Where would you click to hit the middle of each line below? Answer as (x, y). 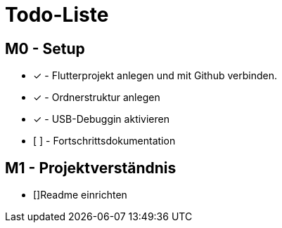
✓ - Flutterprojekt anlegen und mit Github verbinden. (155, 76)
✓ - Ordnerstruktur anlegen (97, 98)
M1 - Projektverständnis (91, 168)
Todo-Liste (57, 15)
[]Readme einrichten (80, 195)
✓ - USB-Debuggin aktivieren (101, 119)
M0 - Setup (45, 48)
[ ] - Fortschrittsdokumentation (104, 141)
